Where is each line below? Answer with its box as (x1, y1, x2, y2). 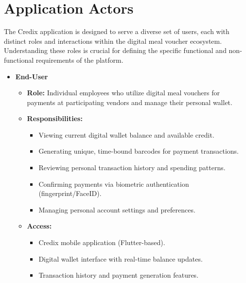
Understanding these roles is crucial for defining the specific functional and (4, 45, 227, 55)
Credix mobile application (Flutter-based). (38, 237, 165, 248)
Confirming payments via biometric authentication (38, 178, 189, 189)
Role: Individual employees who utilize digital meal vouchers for (27, 88, 220, 98)
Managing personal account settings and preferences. (38, 204, 195, 214)
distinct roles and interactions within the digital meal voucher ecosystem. (4, 35, 222, 46)
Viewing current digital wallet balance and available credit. (38, 129, 214, 140)
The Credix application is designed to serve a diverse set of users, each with (4, 26, 229, 36)
